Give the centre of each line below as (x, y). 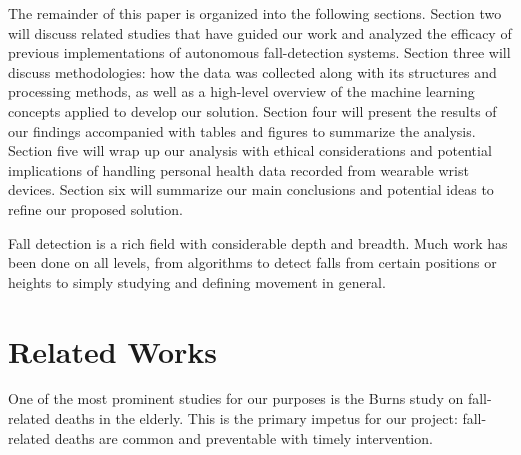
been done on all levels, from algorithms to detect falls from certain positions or (252, 262)
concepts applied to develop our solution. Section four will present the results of (252, 110)
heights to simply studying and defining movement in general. (197, 281)
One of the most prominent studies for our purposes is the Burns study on (236, 398)
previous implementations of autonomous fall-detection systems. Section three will (259, 52)
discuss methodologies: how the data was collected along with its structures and (252, 71)
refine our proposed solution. (95, 208)
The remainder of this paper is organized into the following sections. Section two (255, 13)
